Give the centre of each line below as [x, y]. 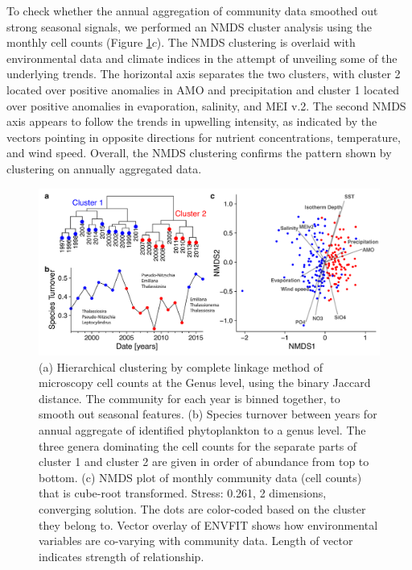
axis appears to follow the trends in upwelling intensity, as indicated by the [192, 121]
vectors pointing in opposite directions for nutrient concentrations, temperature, [204, 137]
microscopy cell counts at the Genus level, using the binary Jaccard [205, 383]
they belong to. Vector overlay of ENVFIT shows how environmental [208, 524]
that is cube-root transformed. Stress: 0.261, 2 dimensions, [183, 493]
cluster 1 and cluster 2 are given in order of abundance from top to [204, 462]
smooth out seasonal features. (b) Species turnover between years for [208, 414]
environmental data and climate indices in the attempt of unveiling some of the [202, 58]
